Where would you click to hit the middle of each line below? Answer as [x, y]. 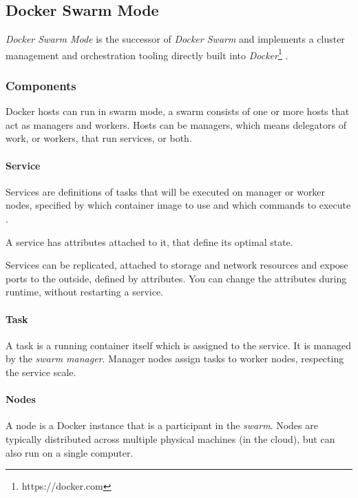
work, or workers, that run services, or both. [99, 138]
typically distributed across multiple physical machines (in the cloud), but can [170, 438]
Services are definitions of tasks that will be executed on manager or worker [166, 191]
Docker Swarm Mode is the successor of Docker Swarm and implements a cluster [175, 39]
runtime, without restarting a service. [84, 292]
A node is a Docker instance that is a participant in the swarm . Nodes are [162, 425]
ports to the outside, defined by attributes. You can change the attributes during [176, 278]
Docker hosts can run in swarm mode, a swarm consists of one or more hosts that [178, 111]
